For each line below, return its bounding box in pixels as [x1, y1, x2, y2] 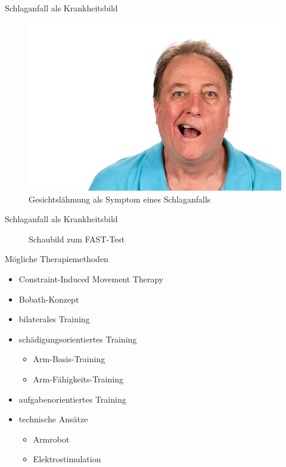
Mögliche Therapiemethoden [5, 253, 108, 265]
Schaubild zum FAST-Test [29, 232, 125, 245]
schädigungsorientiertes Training [18, 332, 137, 345]
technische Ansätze [18, 413, 88, 425]
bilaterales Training [18, 313, 90, 325]
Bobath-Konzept [18, 292, 79, 305]
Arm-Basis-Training [33, 353, 105, 365]
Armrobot [33, 432, 70, 445]
